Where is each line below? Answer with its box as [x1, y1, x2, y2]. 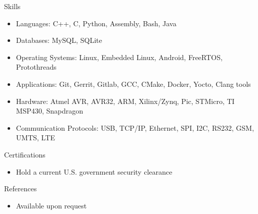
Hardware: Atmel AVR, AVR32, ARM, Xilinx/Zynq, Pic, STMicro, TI [16, 95, 235, 106]
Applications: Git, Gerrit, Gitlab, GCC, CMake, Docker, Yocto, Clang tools [16, 78, 251, 89]
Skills [4, 1, 21, 11]
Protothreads [16, 62, 57, 72]
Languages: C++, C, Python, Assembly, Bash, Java [16, 18, 177, 28]
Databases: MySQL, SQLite [16, 35, 102, 45]
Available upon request [16, 200, 87, 210]
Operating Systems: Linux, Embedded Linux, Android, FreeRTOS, [16, 51, 223, 62]
